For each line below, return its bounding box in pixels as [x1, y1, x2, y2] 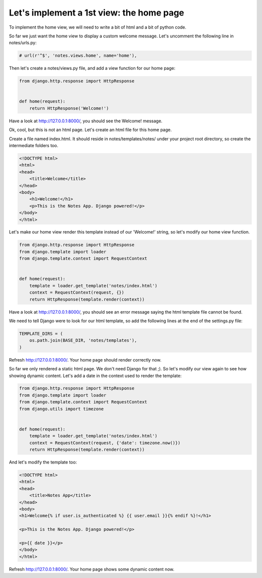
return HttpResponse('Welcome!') [29, 105, 109, 111]
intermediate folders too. [9, 143, 58, 148]
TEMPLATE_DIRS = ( [19, 330, 63, 336]
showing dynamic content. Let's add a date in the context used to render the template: [9, 373, 182, 379]
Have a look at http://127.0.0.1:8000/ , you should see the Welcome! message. [9, 118, 163, 124]
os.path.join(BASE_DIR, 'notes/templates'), [29, 338, 137, 343]
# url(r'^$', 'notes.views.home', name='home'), [19, 53, 137, 58]
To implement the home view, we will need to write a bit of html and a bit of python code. [9, 24, 187, 30]
